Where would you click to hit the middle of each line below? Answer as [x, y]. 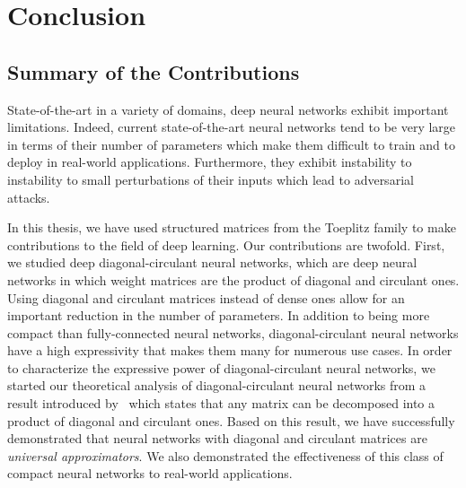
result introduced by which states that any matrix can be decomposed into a [221, 403]
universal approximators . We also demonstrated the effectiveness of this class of [225, 455]
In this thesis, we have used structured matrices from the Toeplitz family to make [232, 227]
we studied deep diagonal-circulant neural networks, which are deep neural [212, 262]
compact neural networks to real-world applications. [150, 473]
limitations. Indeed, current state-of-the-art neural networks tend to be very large [232, 127]
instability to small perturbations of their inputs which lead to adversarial [211, 179]
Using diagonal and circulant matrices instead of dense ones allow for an [206, 297]
